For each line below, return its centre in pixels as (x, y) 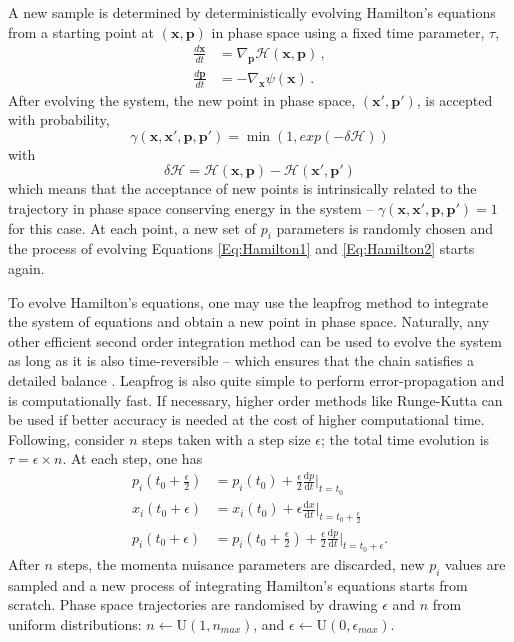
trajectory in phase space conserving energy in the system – (191, 208)
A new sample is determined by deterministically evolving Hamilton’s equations (252, 12)
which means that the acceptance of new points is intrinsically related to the (242, 188)
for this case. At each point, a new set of (132, 227)
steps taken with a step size (226, 438)
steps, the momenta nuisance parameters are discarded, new (241, 563)
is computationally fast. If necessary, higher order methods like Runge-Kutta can (255, 399)
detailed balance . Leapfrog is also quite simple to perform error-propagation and (256, 380)
